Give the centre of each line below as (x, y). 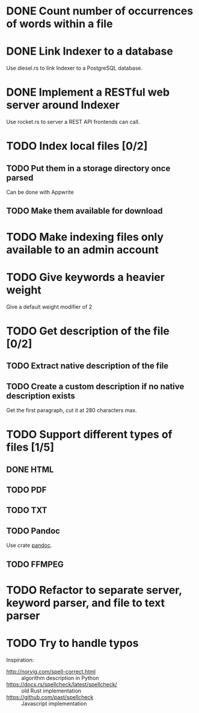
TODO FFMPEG (35, 564)
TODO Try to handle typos (72, 643)
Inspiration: (20, 659)
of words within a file (60, 24)
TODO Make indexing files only (85, 237)
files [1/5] (30, 447)
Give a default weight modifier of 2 (49, 307)
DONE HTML (30, 470)
